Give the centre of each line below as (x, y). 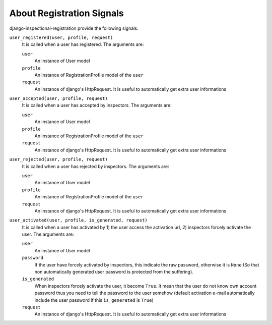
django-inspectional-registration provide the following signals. (74, 28)
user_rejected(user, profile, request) (58, 159)
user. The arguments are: (48, 234)
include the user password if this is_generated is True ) (94, 300)
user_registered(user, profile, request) (61, 37)
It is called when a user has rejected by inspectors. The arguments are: (96, 166)
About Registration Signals (66, 13)
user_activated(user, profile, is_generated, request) (79, 220)
